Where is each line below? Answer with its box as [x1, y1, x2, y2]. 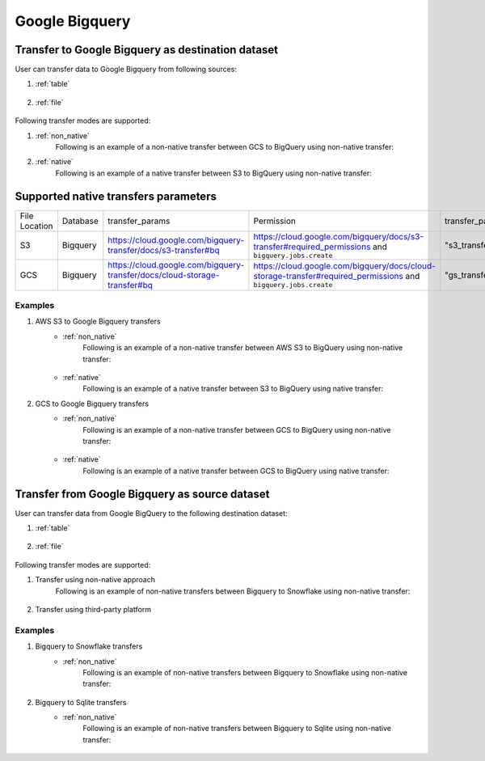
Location [19, 220, 53, 231]
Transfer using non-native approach [35, 575, 155, 585]
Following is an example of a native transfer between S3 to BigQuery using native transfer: [82, 384, 384, 394]
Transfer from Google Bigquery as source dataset [15, 487, 270, 501]
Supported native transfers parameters [15, 189, 217, 203]
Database [61, 215, 99, 226]
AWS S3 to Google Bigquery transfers [35, 316, 161, 327]
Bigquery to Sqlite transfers [35, 697, 127, 707]
